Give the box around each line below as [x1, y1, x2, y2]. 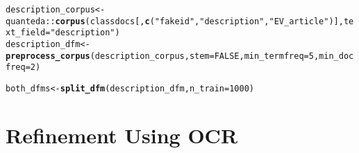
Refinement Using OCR [6, 120, 238, 149]
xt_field [6, 28, 46, 38]
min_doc [319, 51, 354, 61]
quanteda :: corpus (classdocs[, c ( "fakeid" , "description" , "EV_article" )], [6, 16, 344, 26]
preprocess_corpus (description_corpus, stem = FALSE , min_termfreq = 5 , [6, 51, 319, 61]
